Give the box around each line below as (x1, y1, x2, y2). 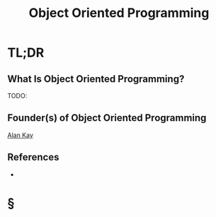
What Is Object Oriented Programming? (7, 73, 185, 85)
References (7, 151, 59, 163)
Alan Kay (7, 131, 34, 139)
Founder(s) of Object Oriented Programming (7, 112, 207, 124)
